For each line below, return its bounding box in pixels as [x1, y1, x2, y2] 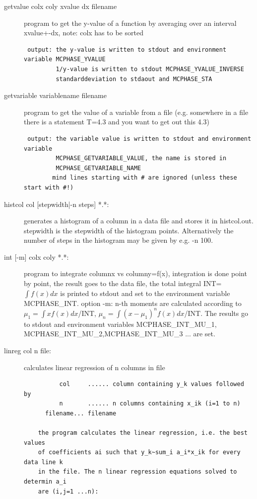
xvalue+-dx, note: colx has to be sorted [24, 27, 143, 38]
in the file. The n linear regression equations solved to [38, 468, 237, 476]
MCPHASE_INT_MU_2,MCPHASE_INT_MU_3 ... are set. [24, 328, 215, 339]
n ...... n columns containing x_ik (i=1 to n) [59, 400, 241, 407]
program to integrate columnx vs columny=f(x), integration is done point [24, 268, 247, 279]
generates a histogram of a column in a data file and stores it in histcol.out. [24, 215, 254, 226]
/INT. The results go [184, 307, 248, 318]
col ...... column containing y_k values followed [59, 381, 244, 388]
